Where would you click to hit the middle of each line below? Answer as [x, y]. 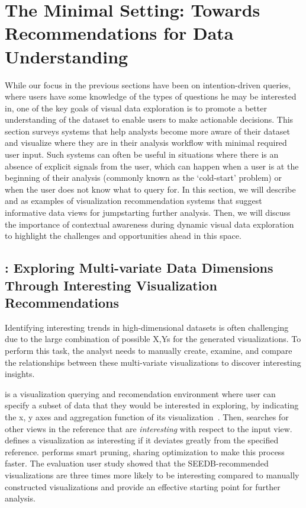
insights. [20, 374]
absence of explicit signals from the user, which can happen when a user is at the [152, 166]
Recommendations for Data [119, 33]
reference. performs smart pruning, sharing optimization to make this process [145, 451]
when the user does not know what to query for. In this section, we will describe [150, 189]
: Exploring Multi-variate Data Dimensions [139, 268]
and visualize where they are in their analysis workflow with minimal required [146, 143]
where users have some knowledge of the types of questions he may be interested [151, 96]
